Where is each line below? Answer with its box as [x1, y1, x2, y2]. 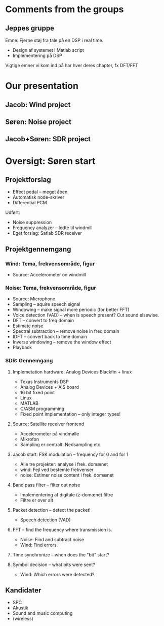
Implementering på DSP [12, 52, 62, 58]
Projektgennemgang [5, 245, 71, 254]
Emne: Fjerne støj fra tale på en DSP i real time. [5, 37, 104, 43]
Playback [12, 345, 32, 351]
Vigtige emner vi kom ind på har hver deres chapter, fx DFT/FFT [5, 62, 138, 68]
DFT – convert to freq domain [12, 318, 74, 324]
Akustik [12, 605, 29, 611]
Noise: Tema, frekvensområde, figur [5, 284, 96, 291]
